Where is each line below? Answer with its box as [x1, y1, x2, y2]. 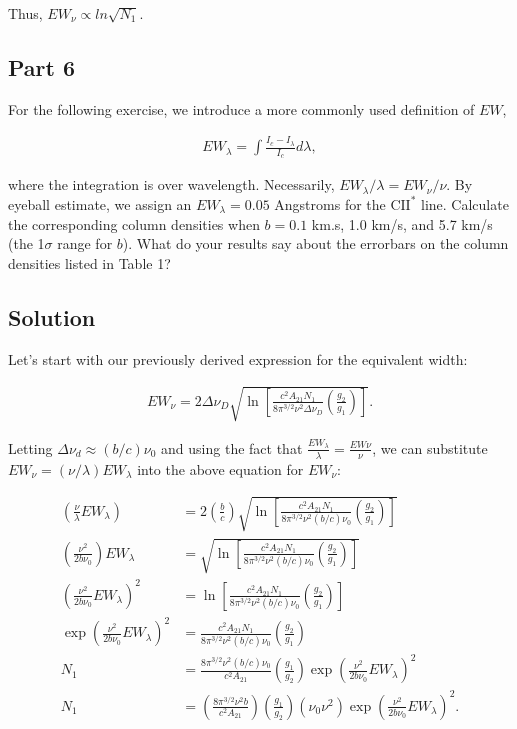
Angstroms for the [274, 193, 386, 214]
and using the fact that [161, 437, 303, 458]
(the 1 [8, 233, 45, 254]
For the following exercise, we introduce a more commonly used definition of [8, 98, 475, 119]
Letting [8, 437, 53, 458]
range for [57, 233, 113, 254]
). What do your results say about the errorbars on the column [122, 233, 509, 254]
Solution [8, 301, 96, 332]
